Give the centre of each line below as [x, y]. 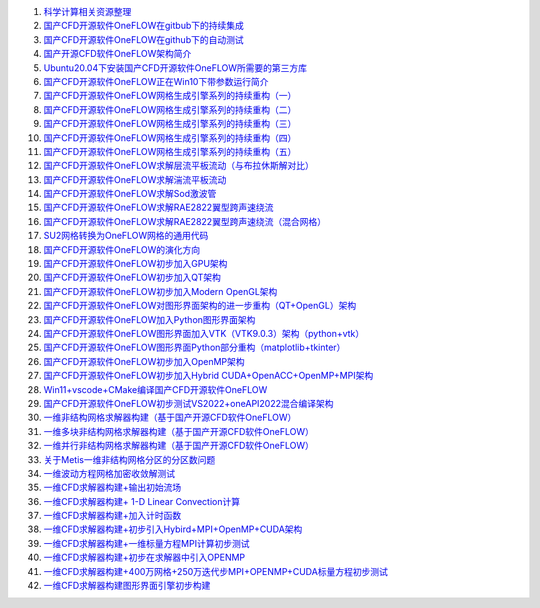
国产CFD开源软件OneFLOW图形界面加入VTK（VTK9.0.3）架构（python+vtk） [204, 333]
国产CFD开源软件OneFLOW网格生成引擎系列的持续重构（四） [170, 137]
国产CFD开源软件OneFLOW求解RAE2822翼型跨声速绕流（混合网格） [185, 221]
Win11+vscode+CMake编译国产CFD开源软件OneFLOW [155, 389]
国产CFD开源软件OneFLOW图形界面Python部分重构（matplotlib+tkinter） [194, 347]
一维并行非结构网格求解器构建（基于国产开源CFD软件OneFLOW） [179, 446]
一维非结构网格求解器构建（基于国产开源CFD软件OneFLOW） [170, 417]
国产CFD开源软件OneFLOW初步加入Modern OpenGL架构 [160, 291]
